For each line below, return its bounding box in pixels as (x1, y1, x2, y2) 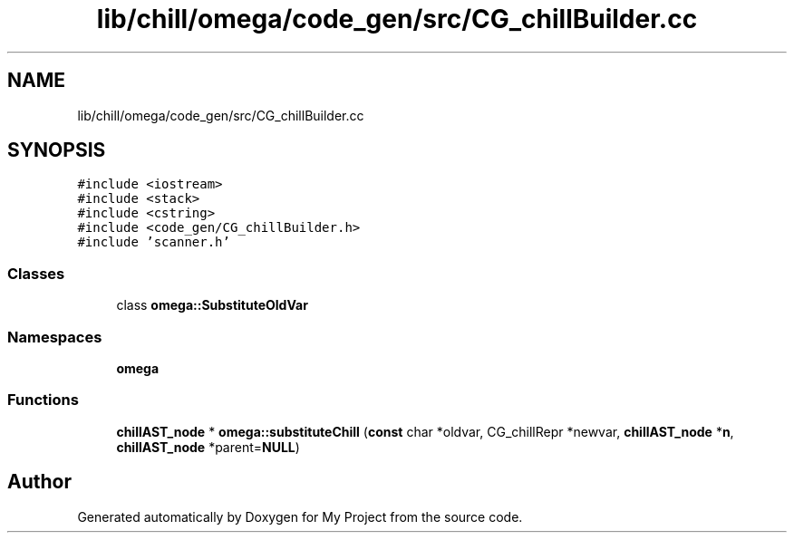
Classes (7, 264, 65, 283)
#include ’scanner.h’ (77, 235, 230, 250)
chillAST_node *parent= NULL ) (116, 439, 300, 455)
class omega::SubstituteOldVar (116, 297, 308, 313)
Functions (7, 391, 79, 410)
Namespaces (7, 327, 102, 346)
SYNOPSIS (7, 139, 106, 162)
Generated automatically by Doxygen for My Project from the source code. (77, 508, 523, 525)
